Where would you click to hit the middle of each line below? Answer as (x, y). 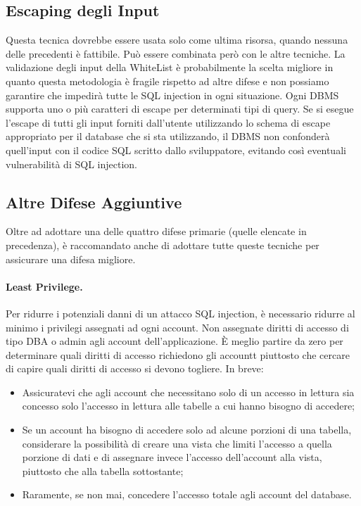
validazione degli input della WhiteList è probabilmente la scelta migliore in (170, 67)
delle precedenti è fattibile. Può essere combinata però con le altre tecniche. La (176, 53)
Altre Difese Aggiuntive (94, 202)
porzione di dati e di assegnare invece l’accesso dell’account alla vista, (172, 457)
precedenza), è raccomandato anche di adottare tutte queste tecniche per (163, 245)
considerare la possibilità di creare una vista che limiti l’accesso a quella (177, 443)
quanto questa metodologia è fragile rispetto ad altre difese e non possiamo (167, 81)
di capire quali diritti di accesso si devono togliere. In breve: (135, 368)
